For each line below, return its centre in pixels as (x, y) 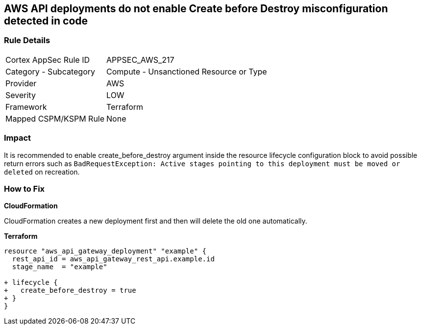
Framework (26, 107)
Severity (21, 95)
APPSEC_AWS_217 (140, 60)
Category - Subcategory (50, 71)
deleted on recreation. (42, 172)
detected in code (46, 21)
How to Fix (25, 189)
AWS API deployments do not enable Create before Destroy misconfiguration (196, 9)
